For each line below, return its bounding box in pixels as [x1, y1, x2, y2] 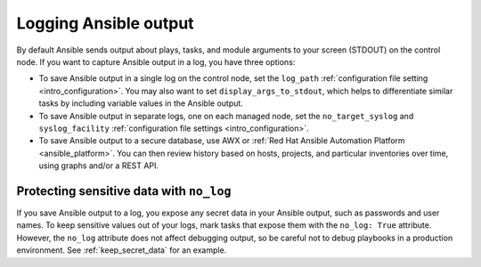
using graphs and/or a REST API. [38, 160, 159, 171]
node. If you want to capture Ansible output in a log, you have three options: [16, 56, 296, 67]
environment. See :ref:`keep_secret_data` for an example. [16, 245, 227, 255]
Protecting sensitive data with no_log [16, 183, 232, 198]
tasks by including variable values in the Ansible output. [38, 98, 244, 109]
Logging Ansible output [16, 13, 195, 33]
